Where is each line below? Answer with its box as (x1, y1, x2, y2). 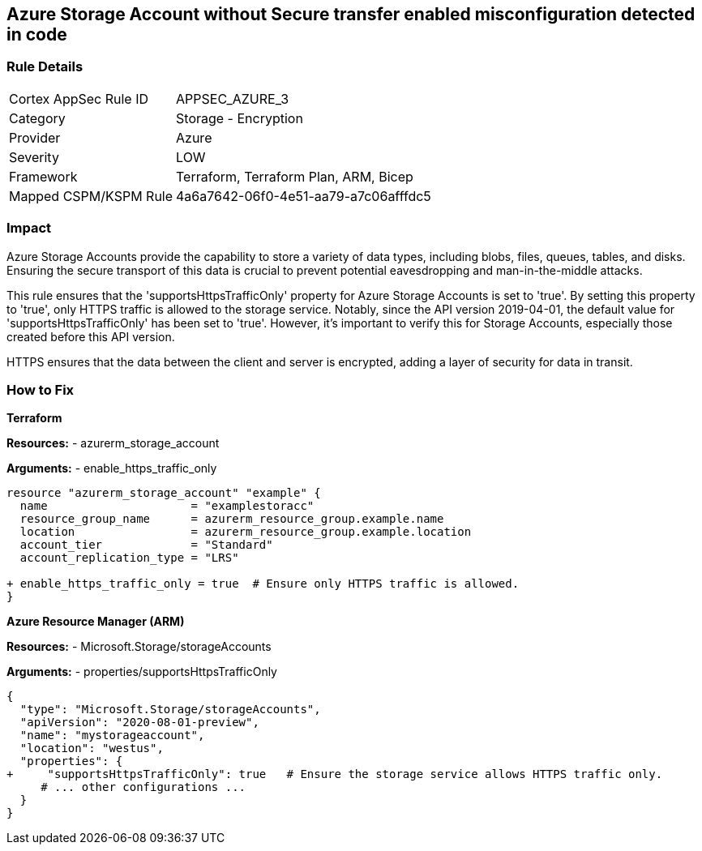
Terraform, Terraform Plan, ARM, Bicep (176, 168, 413, 185)
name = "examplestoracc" (19, 499, 315, 513)
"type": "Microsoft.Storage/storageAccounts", (19, 703, 321, 716)
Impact (6, 220, 52, 237)
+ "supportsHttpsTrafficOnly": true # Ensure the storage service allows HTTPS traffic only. (6, 768, 663, 781)
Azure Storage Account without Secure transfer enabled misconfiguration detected (6, 4, 696, 24)
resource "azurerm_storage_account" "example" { (6, 486, 321, 500)
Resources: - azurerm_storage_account (6, 436, 220, 451)
